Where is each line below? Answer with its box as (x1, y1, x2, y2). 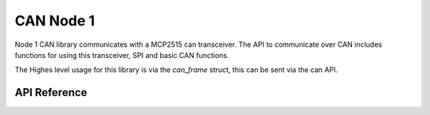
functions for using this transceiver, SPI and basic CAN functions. (14, 50, 229, 59)
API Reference (14, 86, 88, 99)
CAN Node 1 (14, 12, 96, 29)
